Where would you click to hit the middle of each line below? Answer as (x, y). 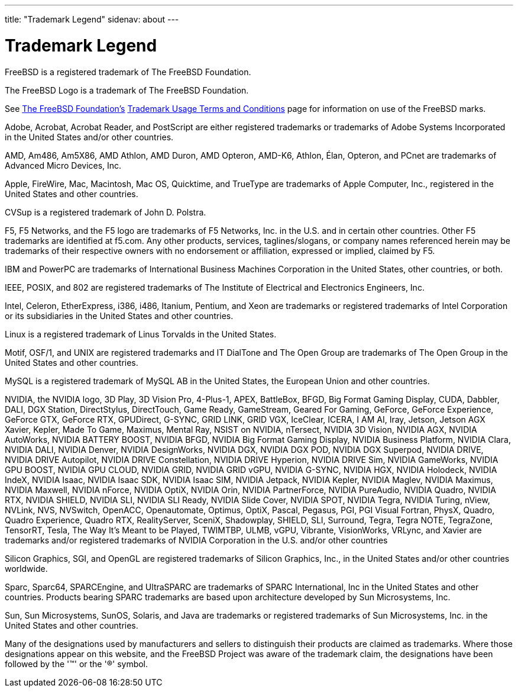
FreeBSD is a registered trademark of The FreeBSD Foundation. (128, 72)
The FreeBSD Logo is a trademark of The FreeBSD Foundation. (127, 90)
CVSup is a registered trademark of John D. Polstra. (106, 212)
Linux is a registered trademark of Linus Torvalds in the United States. (141, 334)
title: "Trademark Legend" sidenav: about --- (92, 19)
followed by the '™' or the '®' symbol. (77, 664)
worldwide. (26, 568)
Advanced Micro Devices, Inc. (63, 165)
